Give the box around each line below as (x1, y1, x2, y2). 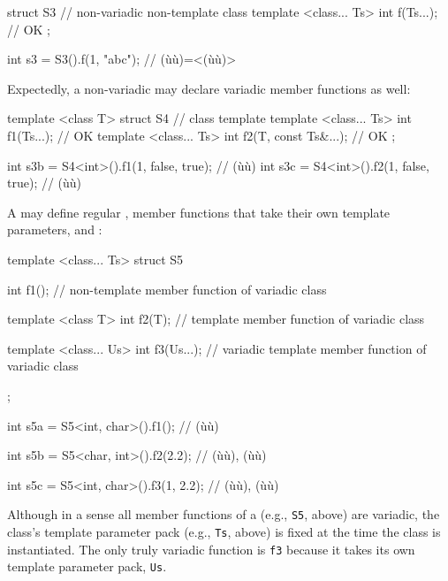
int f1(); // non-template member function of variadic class (7, 279, 327, 298)
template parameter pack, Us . (7, 557, 167, 576)
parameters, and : (7, 220, 103, 239)
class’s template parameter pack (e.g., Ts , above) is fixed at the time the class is (7, 522, 441, 540)
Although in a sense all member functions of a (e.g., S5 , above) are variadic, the (7, 505, 440, 524)
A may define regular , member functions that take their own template (7, 203, 391, 221)
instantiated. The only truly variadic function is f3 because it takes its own (7, 539, 415, 558)
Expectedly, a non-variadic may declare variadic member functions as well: (7, 79, 411, 97)
